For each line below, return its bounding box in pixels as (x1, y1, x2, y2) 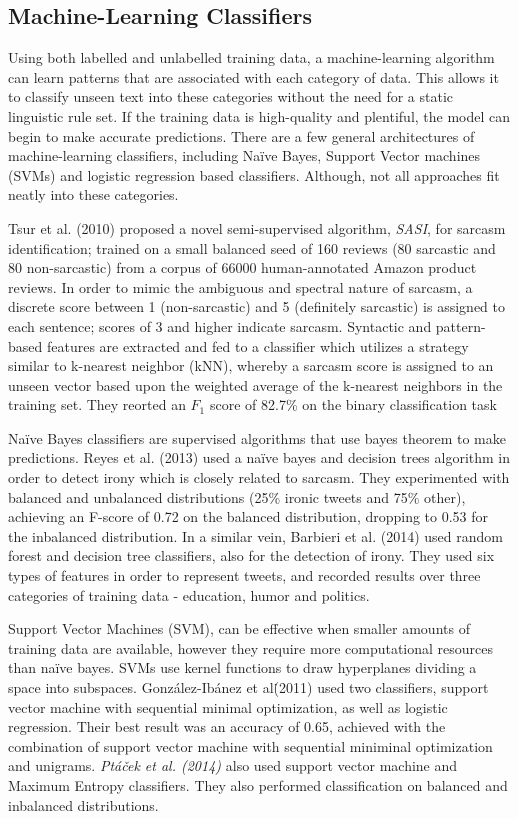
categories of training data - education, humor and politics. (8, 584, 370, 605)
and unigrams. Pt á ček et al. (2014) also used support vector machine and (8, 755, 458, 776)
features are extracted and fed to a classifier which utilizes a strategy (46, 335, 469, 356)
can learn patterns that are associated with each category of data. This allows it (8, 66, 499, 87)
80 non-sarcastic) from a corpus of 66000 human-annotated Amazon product (8, 257, 477, 278)
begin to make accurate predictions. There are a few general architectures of (8, 125, 475, 146)
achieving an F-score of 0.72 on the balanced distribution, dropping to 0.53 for (8, 506, 489, 527)
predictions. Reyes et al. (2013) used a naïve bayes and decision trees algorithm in (8, 447, 511, 468)
